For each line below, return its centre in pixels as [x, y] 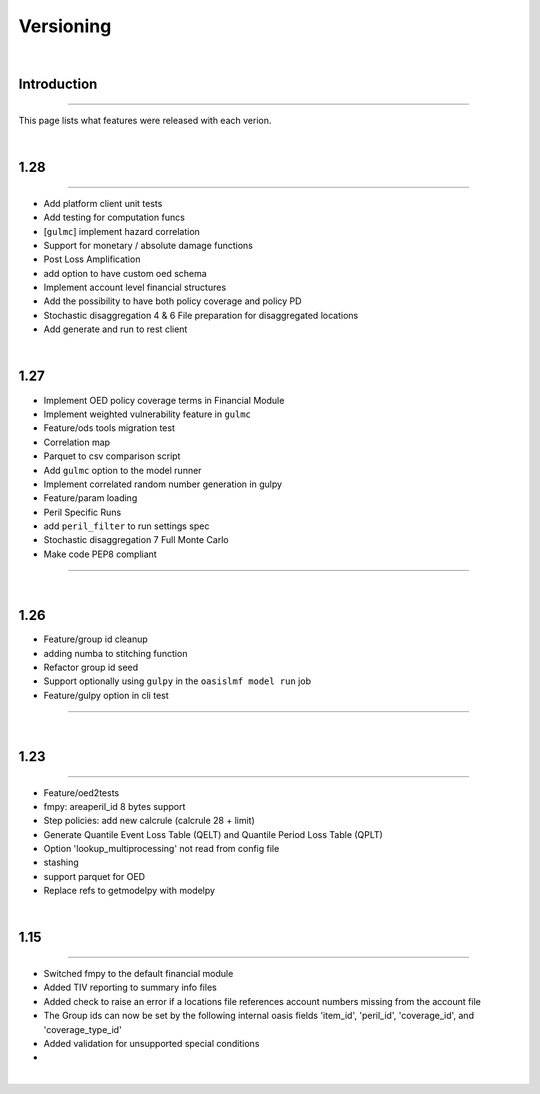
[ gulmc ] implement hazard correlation [121, 231]
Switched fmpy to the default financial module [138, 974]
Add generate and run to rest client [115, 329]
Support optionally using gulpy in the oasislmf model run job [177, 681]
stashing [61, 862]
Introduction [58, 84]
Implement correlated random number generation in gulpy [163, 484]
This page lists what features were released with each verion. [145, 120]
